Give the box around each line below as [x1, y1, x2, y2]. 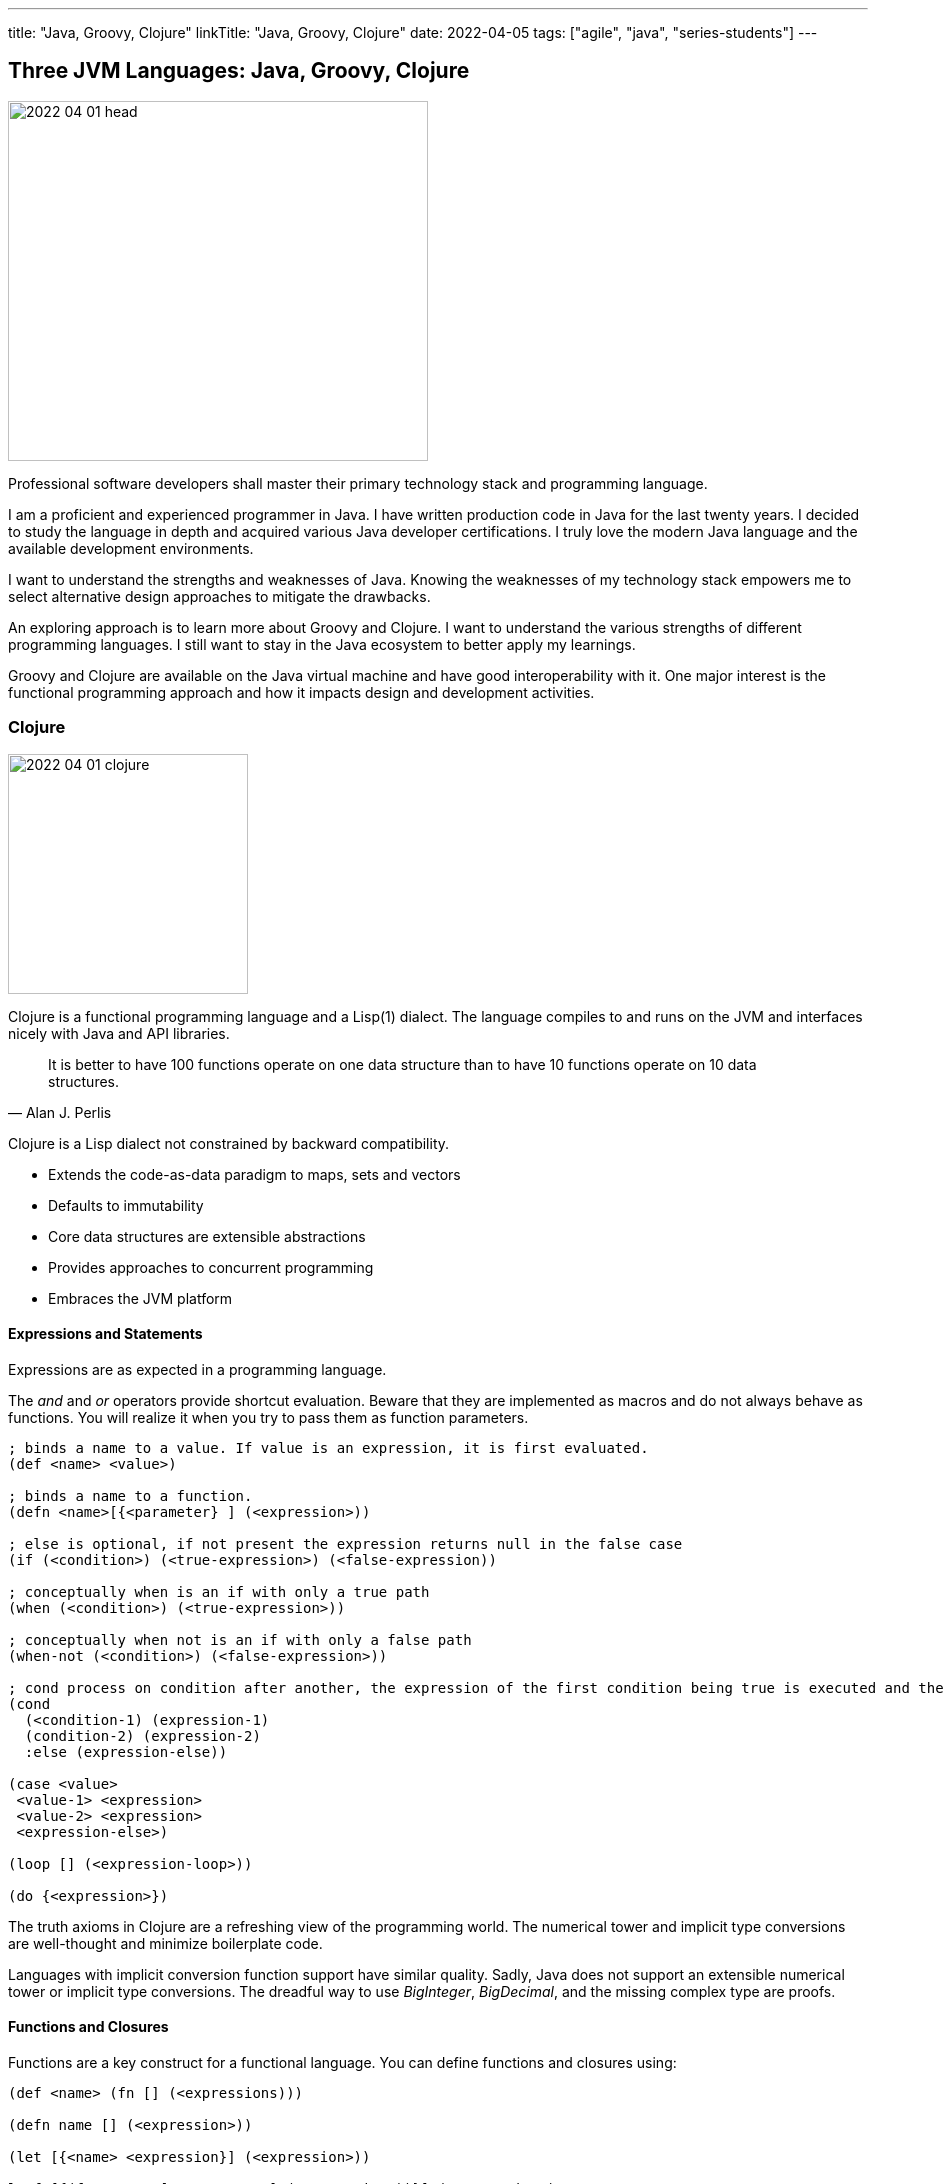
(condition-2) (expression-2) [24, 1727, 261, 1744]
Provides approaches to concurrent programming [48, 1258, 374, 1276]
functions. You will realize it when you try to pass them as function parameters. [8, 1408, 529, 1426]
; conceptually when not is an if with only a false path [8, 1631, 472, 1648]
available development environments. [8, 539, 254, 557]
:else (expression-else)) [24, 1743, 228, 1760]
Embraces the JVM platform [48, 1289, 233, 1307]
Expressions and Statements [8, 1325, 203, 1343]
